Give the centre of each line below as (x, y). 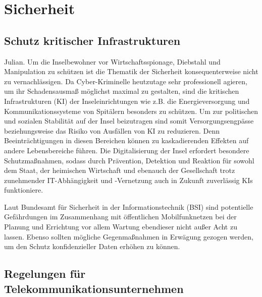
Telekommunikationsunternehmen (94, 288)
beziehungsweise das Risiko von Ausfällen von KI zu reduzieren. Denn (112, 130)
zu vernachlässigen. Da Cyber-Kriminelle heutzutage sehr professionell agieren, (126, 81)
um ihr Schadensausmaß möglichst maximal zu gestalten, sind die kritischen (122, 91)
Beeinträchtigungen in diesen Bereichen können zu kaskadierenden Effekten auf (126, 140)
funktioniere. (24, 190)
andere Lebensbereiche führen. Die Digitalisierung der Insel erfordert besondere (127, 150)
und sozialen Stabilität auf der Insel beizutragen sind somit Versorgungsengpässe (129, 121)
